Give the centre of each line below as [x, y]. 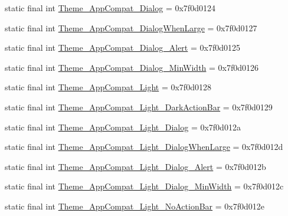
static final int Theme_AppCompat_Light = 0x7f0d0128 [108, 87]
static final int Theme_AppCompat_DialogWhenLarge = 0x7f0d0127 [131, 27]
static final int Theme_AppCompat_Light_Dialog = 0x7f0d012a [123, 127]
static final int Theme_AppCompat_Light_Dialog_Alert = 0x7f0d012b [135, 166]
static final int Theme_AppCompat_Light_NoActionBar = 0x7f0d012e [135, 206]
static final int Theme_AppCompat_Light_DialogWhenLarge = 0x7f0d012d [144, 147]
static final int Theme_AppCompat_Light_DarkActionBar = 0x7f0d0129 [139, 107]
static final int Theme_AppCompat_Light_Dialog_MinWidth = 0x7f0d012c [144, 186]
